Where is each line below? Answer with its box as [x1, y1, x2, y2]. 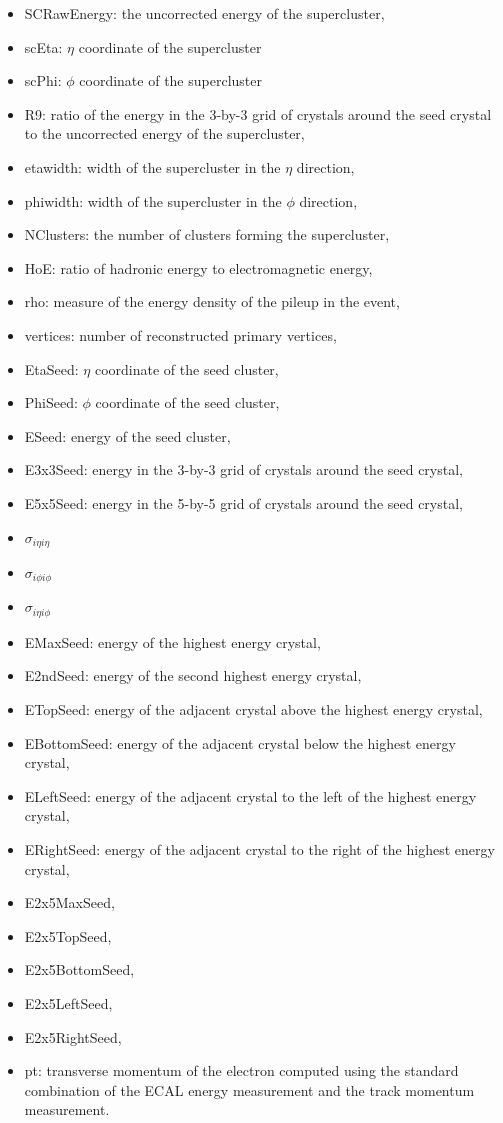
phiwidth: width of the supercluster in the [24, 190, 282, 211]
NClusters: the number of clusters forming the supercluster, [24, 224, 390, 245]
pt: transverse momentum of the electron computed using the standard [24, 1060, 459, 1081]
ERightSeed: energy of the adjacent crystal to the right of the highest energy [24, 839, 495, 860]
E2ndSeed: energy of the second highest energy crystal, [24, 665, 362, 686]
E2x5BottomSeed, [24, 959, 135, 980]
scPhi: [24, 70, 62, 91]
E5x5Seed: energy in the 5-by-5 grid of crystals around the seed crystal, [24, 492, 463, 513]
